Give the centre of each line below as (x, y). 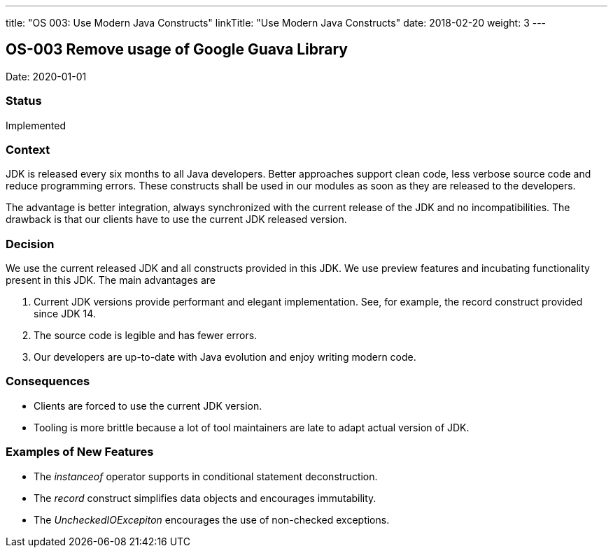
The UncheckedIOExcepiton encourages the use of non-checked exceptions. (212, 519)
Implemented (36, 125)
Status (24, 101)
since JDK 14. (65, 314)
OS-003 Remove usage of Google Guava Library (177, 50)
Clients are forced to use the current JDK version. (148, 405)
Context (28, 149)
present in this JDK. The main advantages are (111, 280)
